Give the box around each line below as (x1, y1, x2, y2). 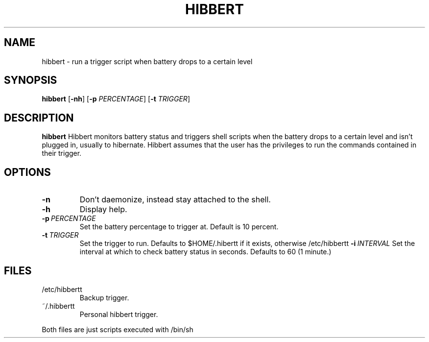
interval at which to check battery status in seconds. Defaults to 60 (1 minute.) (79, 247, 332, 256)
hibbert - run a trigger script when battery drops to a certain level (42, 57, 253, 66)
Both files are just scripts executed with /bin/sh (42, 325, 193, 334)
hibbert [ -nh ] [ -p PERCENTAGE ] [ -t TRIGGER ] (42, 95, 190, 103)
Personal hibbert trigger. (79, 310, 158, 318)
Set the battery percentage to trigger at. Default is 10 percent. (79, 222, 279, 231)
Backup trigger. (79, 293, 129, 302)
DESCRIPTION (4, 111, 74, 124)
